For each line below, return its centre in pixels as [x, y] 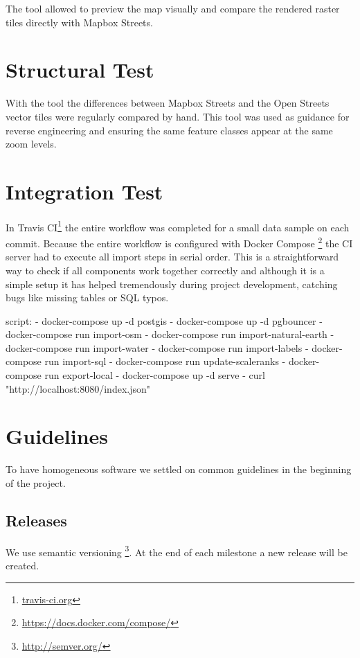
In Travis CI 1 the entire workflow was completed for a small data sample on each [178, 226]
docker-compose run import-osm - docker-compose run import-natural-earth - [170, 334]
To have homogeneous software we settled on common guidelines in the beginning [179, 469]
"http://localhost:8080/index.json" [78, 388]
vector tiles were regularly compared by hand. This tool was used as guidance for [178, 116]
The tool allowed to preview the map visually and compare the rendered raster [173, 8]
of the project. [36, 482]
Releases [36, 520]
